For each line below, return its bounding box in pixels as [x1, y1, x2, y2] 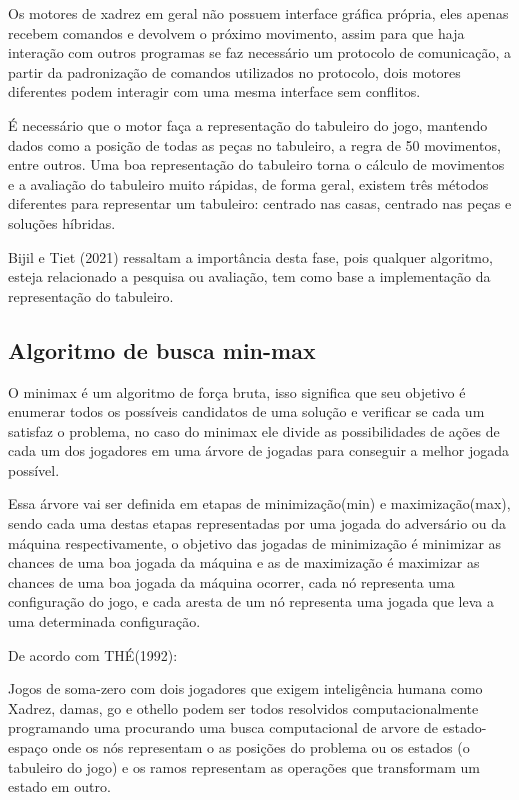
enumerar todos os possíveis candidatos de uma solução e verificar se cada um [8, 401, 485, 422]
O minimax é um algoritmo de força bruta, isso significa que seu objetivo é [8, 381, 466, 402]
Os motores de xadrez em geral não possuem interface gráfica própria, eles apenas [8, 3, 509, 23]
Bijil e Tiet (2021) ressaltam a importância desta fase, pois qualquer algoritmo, [8, 246, 493, 267]
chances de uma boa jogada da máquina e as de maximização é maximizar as [8, 552, 480, 573]
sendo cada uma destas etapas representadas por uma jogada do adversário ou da [8, 513, 507, 534]
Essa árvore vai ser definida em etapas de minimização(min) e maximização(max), [8, 493, 511, 514]
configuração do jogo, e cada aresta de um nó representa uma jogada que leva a [8, 591, 494, 612]
